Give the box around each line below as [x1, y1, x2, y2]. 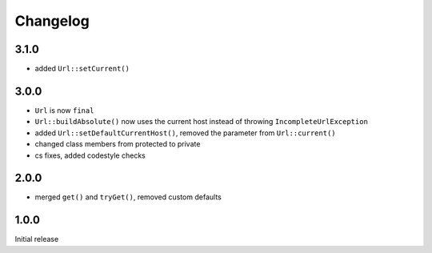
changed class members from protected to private [34, 139, 201, 149]
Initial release [14, 235, 59, 244]
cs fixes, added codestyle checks [34, 151, 146, 160]
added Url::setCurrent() [34, 64, 130, 74]
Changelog [14, 12, 90, 30]
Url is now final [34, 105, 94, 115]
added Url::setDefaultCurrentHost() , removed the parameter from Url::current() [34, 128, 336, 138]
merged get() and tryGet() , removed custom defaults [34, 192, 222, 202]
